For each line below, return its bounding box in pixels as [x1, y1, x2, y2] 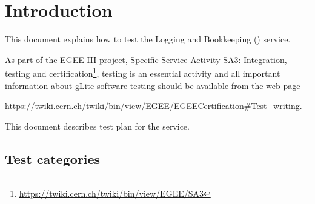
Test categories [5, 149, 101, 168]
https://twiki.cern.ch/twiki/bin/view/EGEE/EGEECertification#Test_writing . [5, 99, 302, 112]
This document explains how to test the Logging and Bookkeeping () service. [5, 33, 291, 45]
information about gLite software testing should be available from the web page [5, 79, 300, 91]
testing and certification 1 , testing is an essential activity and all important [5, 65, 280, 79]
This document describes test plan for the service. [5, 119, 190, 132]
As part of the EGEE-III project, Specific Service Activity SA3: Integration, [5, 53, 287, 65]
